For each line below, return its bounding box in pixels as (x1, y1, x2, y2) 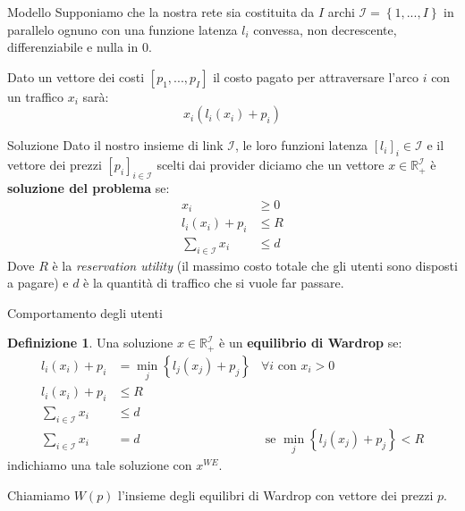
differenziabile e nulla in (7, 38, 139, 56)
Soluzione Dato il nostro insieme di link (7, 136, 224, 155)
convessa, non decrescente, (253, 20, 397, 38)
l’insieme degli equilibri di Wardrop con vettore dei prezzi (118, 485, 434, 504)
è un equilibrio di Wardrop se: (219, 333, 402, 352)
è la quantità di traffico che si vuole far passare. (83, 273, 344, 292)
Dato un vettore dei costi (7, 67, 145, 86)
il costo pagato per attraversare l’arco (213, 67, 418, 86)
